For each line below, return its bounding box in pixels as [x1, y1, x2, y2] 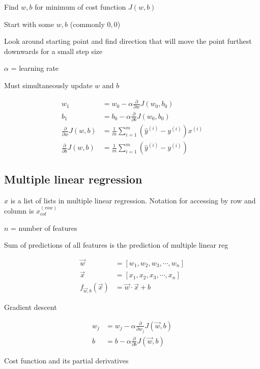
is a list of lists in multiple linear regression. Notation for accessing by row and [10, 195, 256, 205]
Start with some [4, 18, 54, 29]
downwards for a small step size [4, 45, 103, 56]
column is [4, 205, 34, 216]
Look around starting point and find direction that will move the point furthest [4, 36, 252, 46]
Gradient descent [4, 302, 57, 312]
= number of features [11, 222, 77, 233]
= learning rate [11, 63, 59, 73]
